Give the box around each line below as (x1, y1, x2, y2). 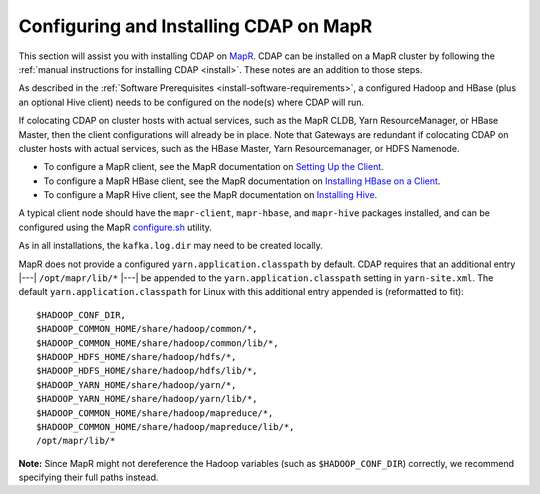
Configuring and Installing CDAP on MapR (18, 15, 373, 37)
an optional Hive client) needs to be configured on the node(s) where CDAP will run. (18, 96, 365, 108)
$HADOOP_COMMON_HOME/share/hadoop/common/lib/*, (36, 337, 279, 349)
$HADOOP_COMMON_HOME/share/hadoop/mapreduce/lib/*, (36, 421, 295, 432)
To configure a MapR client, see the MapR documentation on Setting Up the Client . (43, 161, 384, 173)
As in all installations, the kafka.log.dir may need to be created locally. (18, 240, 324, 252)
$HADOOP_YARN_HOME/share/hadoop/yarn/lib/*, (36, 393, 259, 405)
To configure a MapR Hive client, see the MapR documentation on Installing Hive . (43, 189, 378, 201)
